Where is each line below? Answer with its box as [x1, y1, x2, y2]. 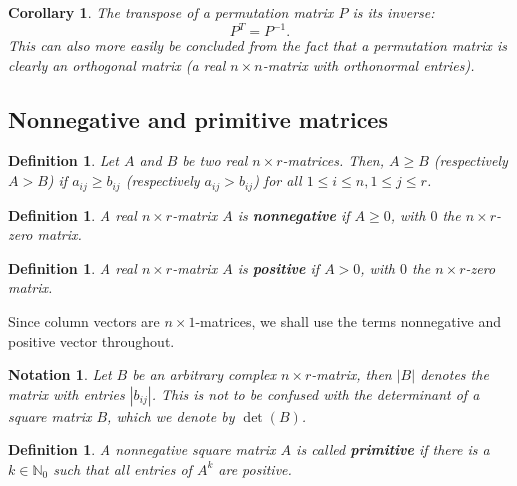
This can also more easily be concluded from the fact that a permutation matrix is [8, 35, 507, 56]
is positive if [237, 257, 320, 278]
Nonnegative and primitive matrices [8, 103, 388, 134]
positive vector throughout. [8, 330, 175, 351]
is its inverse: [352, 2, 435, 22]
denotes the [420, 364, 489, 385]
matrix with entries [8, 383, 125, 404]
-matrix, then [311, 364, 392, 385]
